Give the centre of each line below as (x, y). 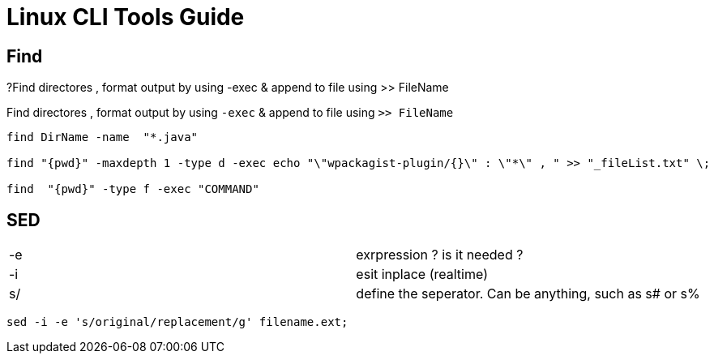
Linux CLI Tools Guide (126, 17)
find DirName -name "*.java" (103, 137)
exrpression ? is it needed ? (440, 255)
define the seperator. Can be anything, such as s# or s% (528, 294)
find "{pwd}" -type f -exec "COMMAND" (133, 189)
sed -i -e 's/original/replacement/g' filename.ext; (177, 322)
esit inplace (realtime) (422, 274)
